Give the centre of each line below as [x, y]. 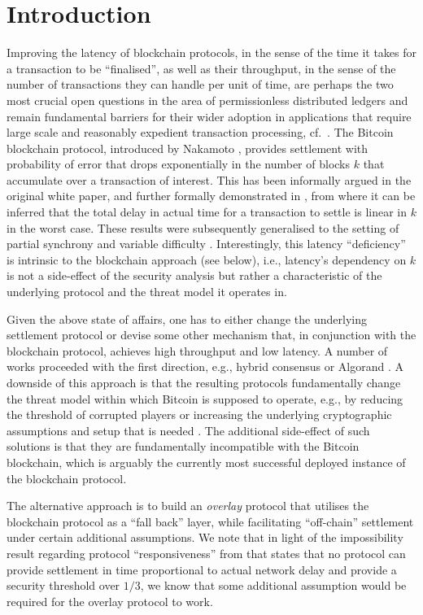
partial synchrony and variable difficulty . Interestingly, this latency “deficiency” [206, 244]
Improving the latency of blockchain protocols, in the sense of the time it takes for [212, 52]
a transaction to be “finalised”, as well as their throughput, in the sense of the [201, 68]
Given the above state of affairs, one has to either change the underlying [187, 318]
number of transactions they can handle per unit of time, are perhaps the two [200, 84]
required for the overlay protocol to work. [110, 601]
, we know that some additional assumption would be [273, 585]
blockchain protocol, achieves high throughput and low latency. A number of [197, 350]
